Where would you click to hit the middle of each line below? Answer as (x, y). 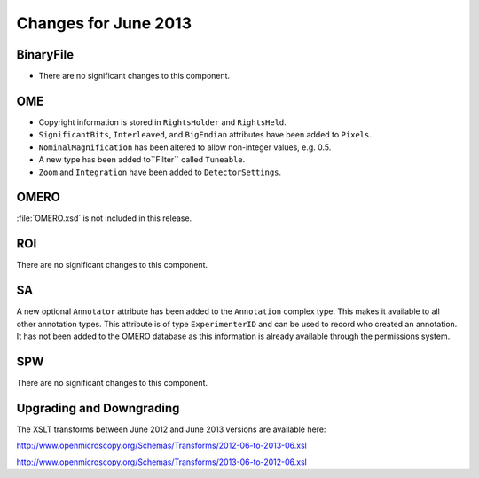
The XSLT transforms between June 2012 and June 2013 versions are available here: (171, 429)
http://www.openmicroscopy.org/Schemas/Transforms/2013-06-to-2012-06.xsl (162, 462)
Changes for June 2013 (104, 23)
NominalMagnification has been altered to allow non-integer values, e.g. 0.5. (185, 147)
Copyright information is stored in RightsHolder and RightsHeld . (163, 122)
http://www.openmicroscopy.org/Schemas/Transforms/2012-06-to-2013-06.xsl (162, 446)
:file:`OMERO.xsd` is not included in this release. (104, 218)
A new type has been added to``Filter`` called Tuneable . (142, 160)
